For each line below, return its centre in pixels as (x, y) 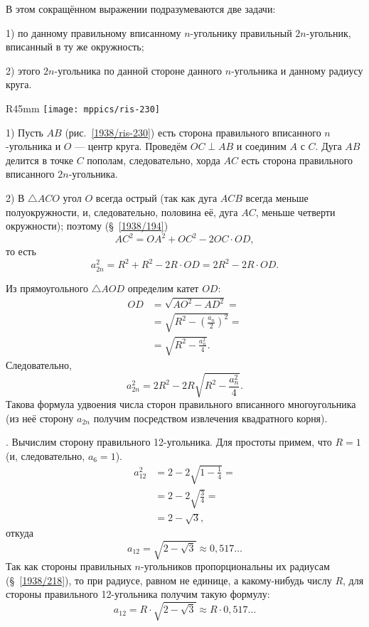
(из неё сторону (40, 418)
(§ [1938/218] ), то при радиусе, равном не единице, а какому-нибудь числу (169, 580)
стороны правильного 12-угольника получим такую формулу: (138, 594)
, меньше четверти (295, 211)
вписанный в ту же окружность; (75, 47)
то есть (21, 251)
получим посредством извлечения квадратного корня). (210, 418)
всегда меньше (277, 198)
